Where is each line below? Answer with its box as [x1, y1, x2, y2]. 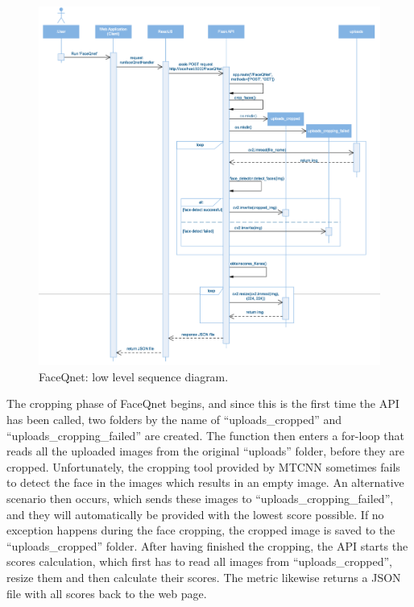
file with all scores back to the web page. [6, 584, 207, 601]
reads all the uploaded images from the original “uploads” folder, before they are [6, 443, 404, 459]
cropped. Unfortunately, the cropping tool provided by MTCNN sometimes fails [6, 458, 400, 475]
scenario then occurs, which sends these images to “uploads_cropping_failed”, [6, 490, 394, 507]
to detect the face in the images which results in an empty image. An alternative [6, 474, 404, 491]
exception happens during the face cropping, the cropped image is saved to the [6, 522, 395, 538]
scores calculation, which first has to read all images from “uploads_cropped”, [6, 553, 392, 570]
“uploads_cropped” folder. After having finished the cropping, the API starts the [6, 537, 408, 554]
